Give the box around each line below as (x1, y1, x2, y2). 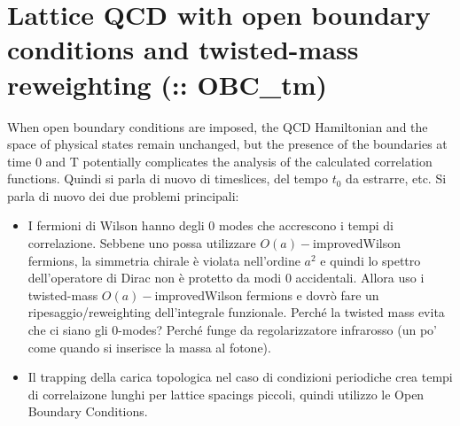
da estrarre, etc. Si (346, 169, 447, 188)
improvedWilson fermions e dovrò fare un (154, 285, 379, 304)
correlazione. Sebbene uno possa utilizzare (27, 234, 256, 252)
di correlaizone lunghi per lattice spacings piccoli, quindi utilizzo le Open (27, 384, 425, 403)
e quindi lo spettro (320, 251, 421, 269)
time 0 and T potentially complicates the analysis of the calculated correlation (7, 151, 433, 170)
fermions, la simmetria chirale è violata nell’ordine (27, 251, 300, 269)
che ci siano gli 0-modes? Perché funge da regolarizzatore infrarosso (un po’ (27, 321, 437, 339)
